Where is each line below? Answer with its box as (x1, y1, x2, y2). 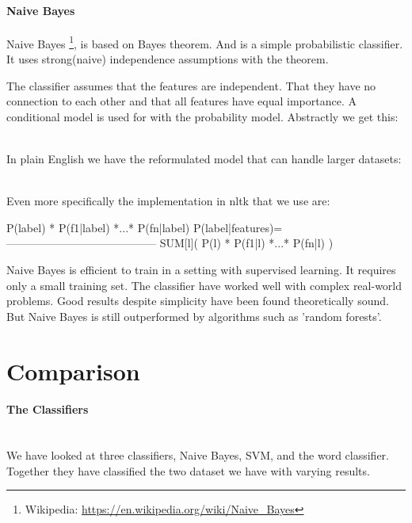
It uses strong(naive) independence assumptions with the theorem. (6, 51, 329, 67)
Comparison (6, 354, 140, 387)
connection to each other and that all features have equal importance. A (6, 93, 357, 109)
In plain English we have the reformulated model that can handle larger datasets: (6, 151, 402, 167)
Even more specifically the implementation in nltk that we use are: (6, 193, 330, 209)
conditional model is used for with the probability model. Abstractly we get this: (6, 108, 399, 124)
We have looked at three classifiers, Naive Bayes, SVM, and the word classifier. (6, 447, 389, 464)
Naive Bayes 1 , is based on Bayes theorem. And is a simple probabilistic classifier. (6, 32, 403, 52)
